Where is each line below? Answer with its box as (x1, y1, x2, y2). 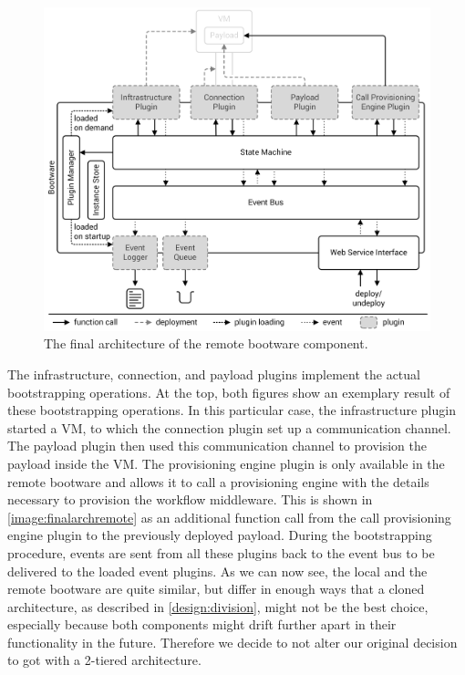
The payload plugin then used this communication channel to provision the (7, 436, 427, 455)
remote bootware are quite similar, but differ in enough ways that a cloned (7, 579, 425, 598)
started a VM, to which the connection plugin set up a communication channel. (7, 418, 451, 437)
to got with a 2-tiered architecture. (7, 650, 201, 670)
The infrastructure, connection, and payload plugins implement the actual (7, 364, 420, 383)
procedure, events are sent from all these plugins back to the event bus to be (7, 543, 435, 562)
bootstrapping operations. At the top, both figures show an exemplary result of (7, 382, 450, 401)
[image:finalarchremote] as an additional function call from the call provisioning (7, 507, 451, 526)
